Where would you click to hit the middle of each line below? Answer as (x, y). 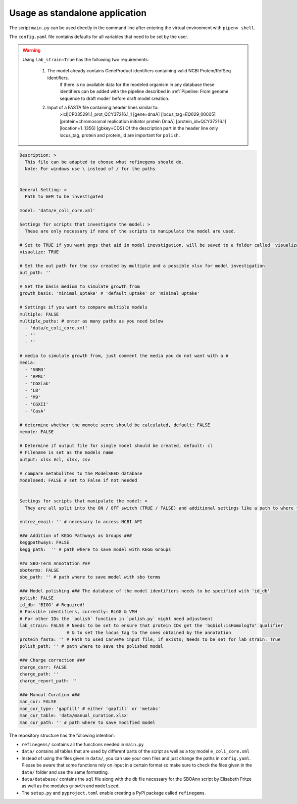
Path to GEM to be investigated (64, 196)
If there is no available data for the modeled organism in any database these (137, 85)
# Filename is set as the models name (67, 453)
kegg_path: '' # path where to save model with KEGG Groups (95, 549)
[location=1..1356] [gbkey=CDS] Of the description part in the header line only (139, 128)
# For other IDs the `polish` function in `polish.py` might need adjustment (116, 619)
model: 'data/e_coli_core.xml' (58, 210)
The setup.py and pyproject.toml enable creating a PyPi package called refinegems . (114, 793)
